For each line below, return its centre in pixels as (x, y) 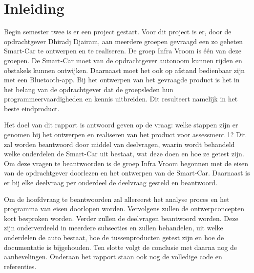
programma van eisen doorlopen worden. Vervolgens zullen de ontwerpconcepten (124, 209)
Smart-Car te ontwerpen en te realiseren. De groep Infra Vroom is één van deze (123, 51)
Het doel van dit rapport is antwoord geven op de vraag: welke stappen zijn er (121, 125)
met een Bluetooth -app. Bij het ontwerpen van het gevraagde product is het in (122, 80)
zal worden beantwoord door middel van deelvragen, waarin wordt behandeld (119, 144)
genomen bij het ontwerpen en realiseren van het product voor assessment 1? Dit (125, 135)
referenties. (20, 266)
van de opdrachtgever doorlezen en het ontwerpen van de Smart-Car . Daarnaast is (127, 173)
